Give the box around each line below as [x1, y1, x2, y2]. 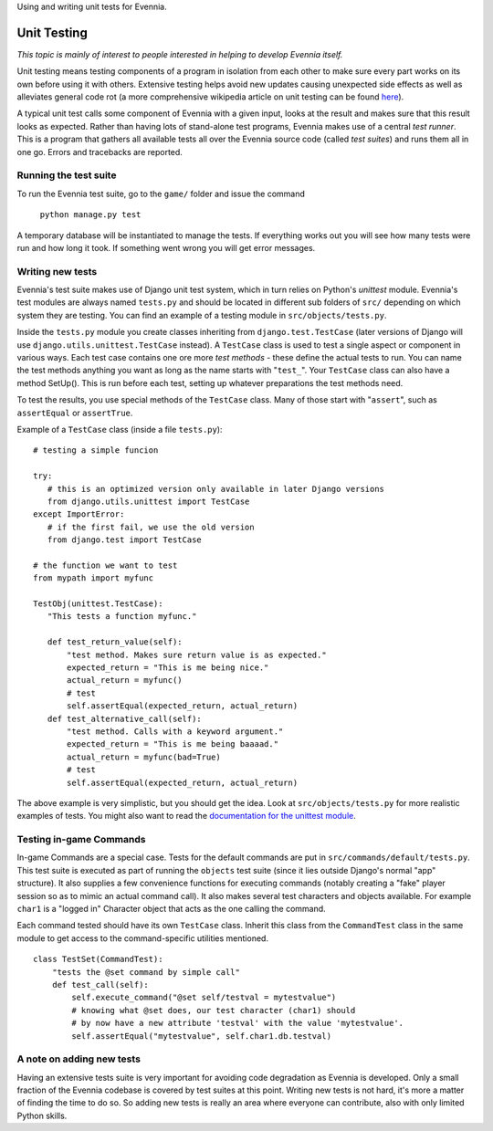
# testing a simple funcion [33, 445, 159, 456]
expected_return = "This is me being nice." [67, 663, 269, 673]
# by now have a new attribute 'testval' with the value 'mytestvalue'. [71, 1018, 404, 1029]
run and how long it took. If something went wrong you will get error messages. [16, 242, 316, 253]
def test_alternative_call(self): [47, 713, 203, 724]
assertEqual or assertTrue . [16, 407, 133, 418]
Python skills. [16, 1110, 68, 1121]
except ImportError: [33, 509, 125, 519]
